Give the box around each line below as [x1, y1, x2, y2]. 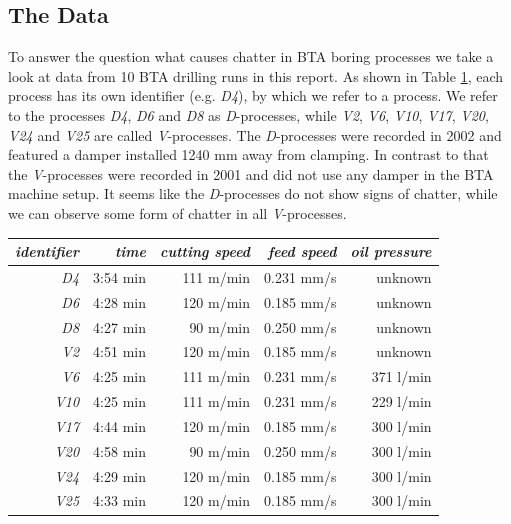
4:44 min [93, 415, 146, 436]
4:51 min [93, 341, 146, 362]
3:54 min [93, 266, 146, 287]
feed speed [267, 241, 337, 262]
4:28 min [93, 291, 146, 312]
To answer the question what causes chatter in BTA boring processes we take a [8, 46, 494, 67]
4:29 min [93, 465, 146, 486]
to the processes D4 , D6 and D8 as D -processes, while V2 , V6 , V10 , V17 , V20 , [8, 104, 489, 125]
